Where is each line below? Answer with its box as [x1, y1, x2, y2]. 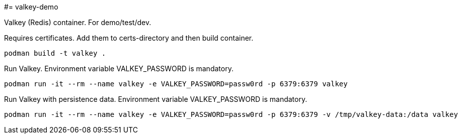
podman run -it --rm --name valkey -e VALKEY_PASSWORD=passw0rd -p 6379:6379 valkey [4, 80, 348, 88]
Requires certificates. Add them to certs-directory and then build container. [4, 34, 254, 42]
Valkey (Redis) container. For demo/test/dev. [4, 18, 151, 27]
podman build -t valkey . [4, 49, 106, 57]
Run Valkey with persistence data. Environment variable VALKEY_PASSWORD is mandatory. [4, 95, 307, 103]
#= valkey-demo [4, 3, 58, 11]
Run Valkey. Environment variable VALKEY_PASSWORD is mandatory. [4, 64, 234, 73]
